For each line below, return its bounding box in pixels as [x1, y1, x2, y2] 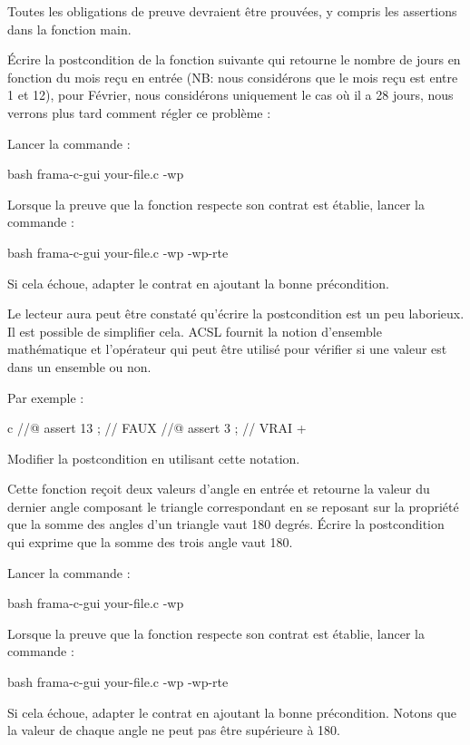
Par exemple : [7, 387, 84, 407]
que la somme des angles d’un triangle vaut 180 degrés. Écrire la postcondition [7, 515, 445, 534]
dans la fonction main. [7, 19, 132, 38]
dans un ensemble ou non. [7, 357, 152, 376]
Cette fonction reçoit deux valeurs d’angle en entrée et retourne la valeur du [7, 479, 430, 498]
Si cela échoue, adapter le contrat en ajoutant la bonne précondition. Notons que [7, 702, 456, 721]
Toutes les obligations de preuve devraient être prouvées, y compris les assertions [7, 2, 457, 20]
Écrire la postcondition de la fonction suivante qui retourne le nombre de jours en [7, 50, 461, 69]
